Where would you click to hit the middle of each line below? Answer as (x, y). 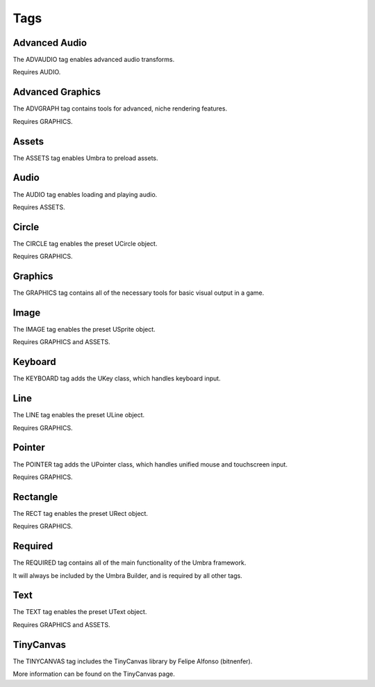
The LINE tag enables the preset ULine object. (79, 415)
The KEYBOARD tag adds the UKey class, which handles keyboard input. (117, 378)
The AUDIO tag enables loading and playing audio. (85, 194)
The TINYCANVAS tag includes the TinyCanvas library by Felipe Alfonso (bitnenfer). (133, 661)
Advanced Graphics (57, 92)
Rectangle (35, 497)
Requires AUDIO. (37, 72)
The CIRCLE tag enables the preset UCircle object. (85, 243)
